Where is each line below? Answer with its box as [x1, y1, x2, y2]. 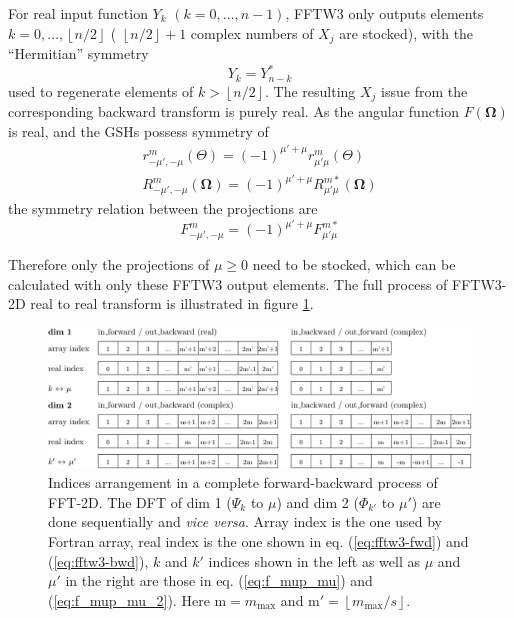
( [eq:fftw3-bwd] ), [48, 550, 149, 571]
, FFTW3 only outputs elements [285, 3, 484, 23]
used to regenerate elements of [8, 80, 194, 101]
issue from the [381, 80, 468, 101]
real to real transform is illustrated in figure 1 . [30, 293, 314, 314]
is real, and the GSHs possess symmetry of [8, 120, 269, 141]
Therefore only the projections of [8, 254, 210, 275]
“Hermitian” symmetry [8, 43, 149, 64]
